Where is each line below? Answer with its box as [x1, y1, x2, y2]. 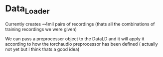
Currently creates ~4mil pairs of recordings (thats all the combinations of [5, 21, 156, 27]
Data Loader [5, 3, 50, 16]
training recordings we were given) [5, 26, 77, 32]
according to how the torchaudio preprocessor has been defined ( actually [5, 41, 158, 47]
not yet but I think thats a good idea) [5, 46, 80, 52]
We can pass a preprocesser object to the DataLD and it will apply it [5, 35, 145, 42]
